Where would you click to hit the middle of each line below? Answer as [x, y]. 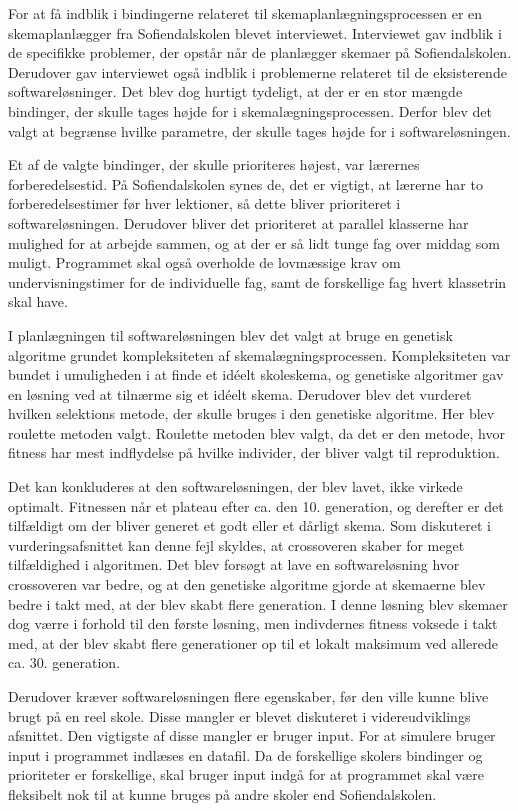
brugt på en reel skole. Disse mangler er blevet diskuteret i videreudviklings [239, 715]
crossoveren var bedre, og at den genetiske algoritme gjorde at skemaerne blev [247, 584]
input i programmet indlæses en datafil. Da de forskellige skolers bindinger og [245, 754]
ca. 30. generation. [64, 662]
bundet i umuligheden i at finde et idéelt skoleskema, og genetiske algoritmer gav [256, 374]
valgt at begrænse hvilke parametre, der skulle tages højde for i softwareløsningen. [259, 130]
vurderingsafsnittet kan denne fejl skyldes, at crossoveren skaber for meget [236, 544]
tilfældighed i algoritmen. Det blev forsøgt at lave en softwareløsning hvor [234, 564]
